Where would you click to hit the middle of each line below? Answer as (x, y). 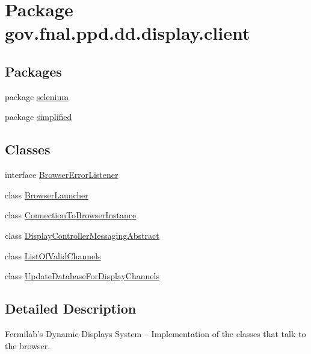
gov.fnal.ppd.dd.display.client (128, 33)
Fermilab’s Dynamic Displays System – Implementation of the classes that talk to (155, 333)
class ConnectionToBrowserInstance (71, 215)
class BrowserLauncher (47, 194)
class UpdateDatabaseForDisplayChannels (82, 276)
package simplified (38, 117)
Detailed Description (71, 308)
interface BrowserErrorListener (62, 175)
